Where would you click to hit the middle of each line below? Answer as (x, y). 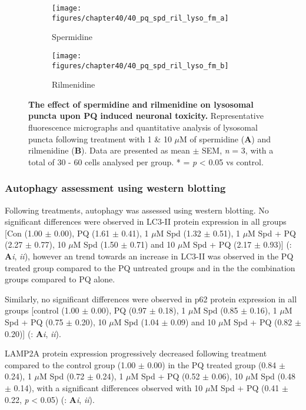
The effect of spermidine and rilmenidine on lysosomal (141, 104)
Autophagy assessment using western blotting (115, 188)
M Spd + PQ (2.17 (217, 244)
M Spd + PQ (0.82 (258, 321)
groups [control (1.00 (42, 310)
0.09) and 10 (193, 321)
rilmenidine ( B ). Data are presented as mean (109, 150)
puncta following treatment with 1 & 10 (100, 139)
